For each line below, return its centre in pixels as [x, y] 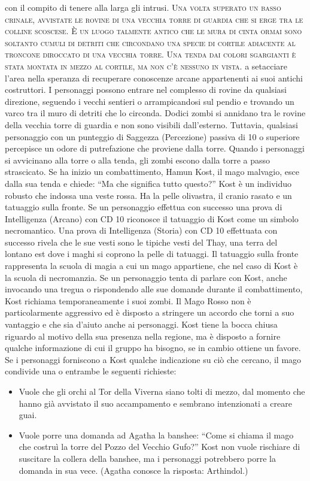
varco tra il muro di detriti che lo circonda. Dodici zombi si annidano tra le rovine [155, 113]
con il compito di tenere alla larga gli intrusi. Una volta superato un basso [143, 7]
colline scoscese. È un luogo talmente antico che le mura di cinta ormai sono [154, 31]
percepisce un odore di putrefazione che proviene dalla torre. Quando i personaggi [155, 148]
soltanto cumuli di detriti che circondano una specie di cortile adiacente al [150, 42]
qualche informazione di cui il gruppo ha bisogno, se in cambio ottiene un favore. [153, 348]
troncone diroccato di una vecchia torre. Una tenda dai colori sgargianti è [151, 54]
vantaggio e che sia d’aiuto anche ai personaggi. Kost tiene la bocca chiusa [141, 324]
